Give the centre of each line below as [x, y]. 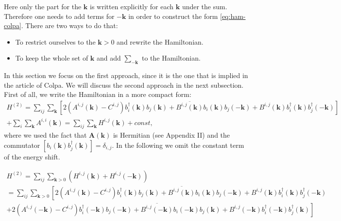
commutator [22, 145]
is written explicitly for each [132, 6]
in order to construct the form [173, 16]
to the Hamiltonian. [171, 58]
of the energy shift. [32, 156]
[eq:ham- [233, 16]
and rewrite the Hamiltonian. [160, 41]
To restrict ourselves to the [55, 41]
